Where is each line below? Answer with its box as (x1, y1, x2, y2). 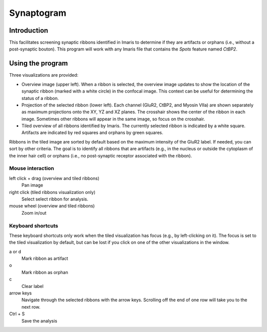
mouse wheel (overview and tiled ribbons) (9, 203, 95, 209)
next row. (21, 304, 41, 310)
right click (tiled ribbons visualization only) (9, 189, 96, 195)
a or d (9, 248, 21, 254)
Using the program (9, 59, 68, 68)
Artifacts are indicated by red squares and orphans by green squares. (21, 130, 163, 136)
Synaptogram (9, 7, 67, 18)
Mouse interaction (9, 165, 54, 172)
